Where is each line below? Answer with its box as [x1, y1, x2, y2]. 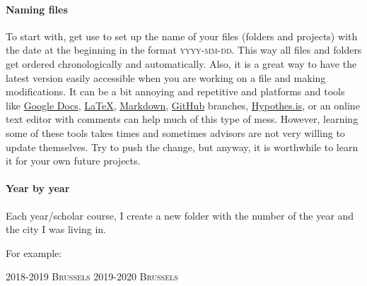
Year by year [6, 181, 70, 196]
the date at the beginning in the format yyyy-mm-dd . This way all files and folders [6, 42, 362, 57]
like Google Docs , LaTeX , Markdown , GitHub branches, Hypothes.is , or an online [6, 97, 360, 112]
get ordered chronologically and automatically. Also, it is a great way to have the [6, 56, 357, 71]
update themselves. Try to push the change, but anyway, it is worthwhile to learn [6, 139, 359, 154]
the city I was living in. [6, 222, 107, 237]
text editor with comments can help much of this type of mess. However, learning [6, 112, 359, 126]
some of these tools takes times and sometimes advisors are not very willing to [6, 125, 345, 140]
